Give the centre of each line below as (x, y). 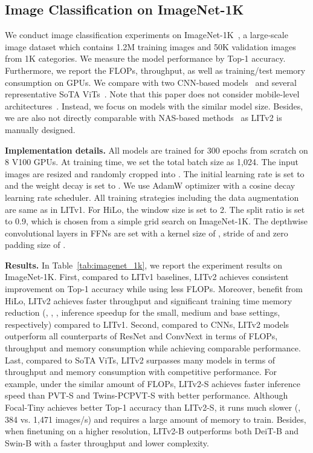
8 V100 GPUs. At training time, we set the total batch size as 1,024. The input (152, 162)
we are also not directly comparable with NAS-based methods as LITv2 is (144, 118)
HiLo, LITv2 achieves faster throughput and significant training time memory (149, 300)
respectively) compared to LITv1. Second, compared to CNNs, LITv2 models (147, 324)
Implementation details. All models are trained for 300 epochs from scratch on (156, 150)
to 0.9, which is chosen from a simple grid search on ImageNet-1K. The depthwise (156, 221)
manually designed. (40, 129)
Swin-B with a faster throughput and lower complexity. (107, 442)
